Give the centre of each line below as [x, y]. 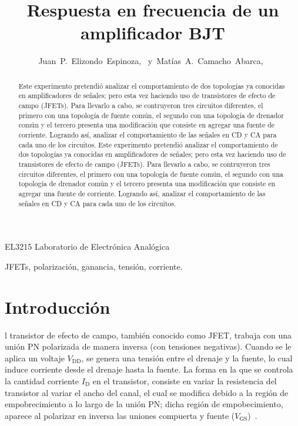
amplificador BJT [153, 33]
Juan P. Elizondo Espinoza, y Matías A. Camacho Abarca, [151, 61]
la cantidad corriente [42, 380]
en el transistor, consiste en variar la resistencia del [185, 380]
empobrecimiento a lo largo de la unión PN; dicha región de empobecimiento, [144, 404]
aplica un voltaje [35, 358]
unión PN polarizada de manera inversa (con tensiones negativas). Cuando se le [148, 346]
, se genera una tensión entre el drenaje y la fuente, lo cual [187, 358]
